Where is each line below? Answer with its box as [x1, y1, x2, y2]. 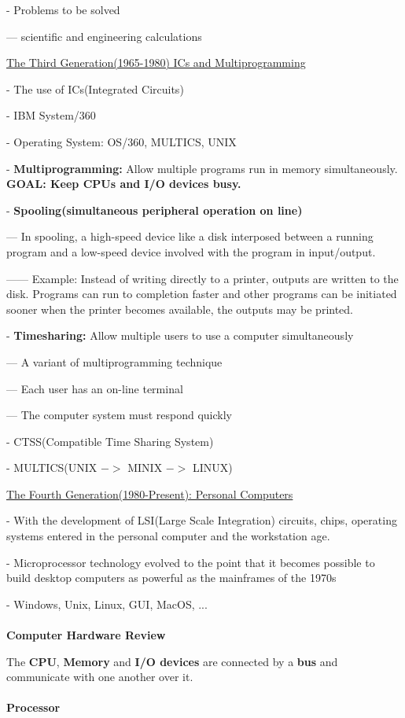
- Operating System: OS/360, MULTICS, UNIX [6, 133, 237, 149]
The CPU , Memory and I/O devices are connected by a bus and [6, 653, 338, 669]
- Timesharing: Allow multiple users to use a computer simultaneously [6, 327, 354, 344]
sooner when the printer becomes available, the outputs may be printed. [6, 300, 353, 317]
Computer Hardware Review [6, 627, 166, 643]
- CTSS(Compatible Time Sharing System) [6, 433, 214, 449]
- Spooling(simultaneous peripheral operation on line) [6, 201, 303, 218]
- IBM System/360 [6, 107, 96, 123]
